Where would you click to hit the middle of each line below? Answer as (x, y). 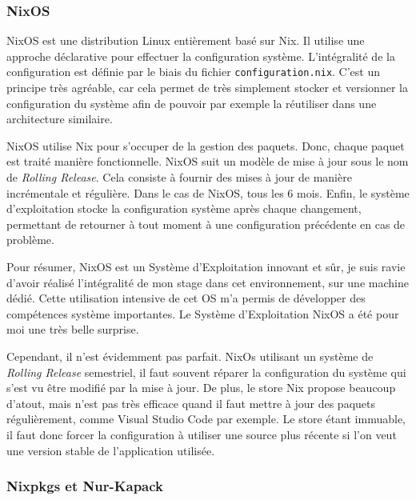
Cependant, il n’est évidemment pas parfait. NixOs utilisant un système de (190, 356)
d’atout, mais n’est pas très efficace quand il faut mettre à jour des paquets (191, 403)
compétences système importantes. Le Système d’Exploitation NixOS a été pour (203, 313)
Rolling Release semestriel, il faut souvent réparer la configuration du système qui (206, 372)
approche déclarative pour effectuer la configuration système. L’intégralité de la (201, 56)
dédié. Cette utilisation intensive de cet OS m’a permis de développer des (186, 298)
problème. (30, 240)
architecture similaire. (60, 119)
